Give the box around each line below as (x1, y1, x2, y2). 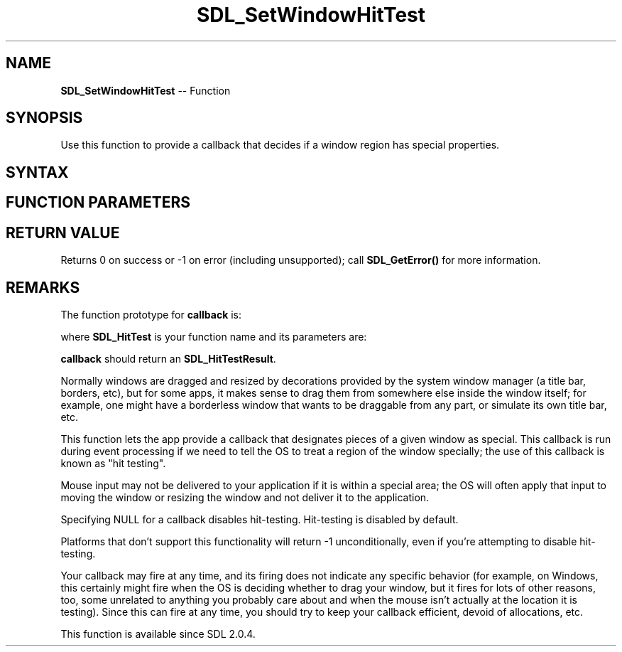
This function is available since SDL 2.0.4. (60, 627, 256, 640)
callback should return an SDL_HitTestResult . (60, 352, 276, 365)
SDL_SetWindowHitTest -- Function (60, 84, 231, 97)
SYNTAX (6, 163, 69, 181)
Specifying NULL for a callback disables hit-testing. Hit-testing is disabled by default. (60, 513, 459, 525)
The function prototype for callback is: (60, 308, 242, 321)
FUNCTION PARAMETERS (6, 193, 190, 212)
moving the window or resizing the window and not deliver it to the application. (60, 491, 430, 503)
